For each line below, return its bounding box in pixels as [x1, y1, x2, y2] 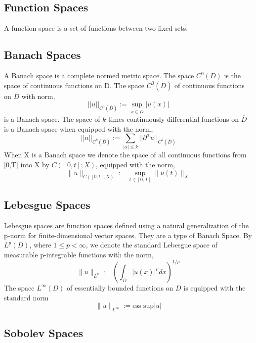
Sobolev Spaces [4, 325, 84, 341]
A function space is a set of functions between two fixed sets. [4, 23, 188, 33]
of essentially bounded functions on [67, 282, 173, 293]
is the [224, 70, 241, 80]
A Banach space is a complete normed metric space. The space [4, 70, 194, 80]
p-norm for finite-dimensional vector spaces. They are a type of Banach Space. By [4, 230, 252, 240]
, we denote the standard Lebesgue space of [85, 240, 217, 250]
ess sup [132, 302, 154, 310]
